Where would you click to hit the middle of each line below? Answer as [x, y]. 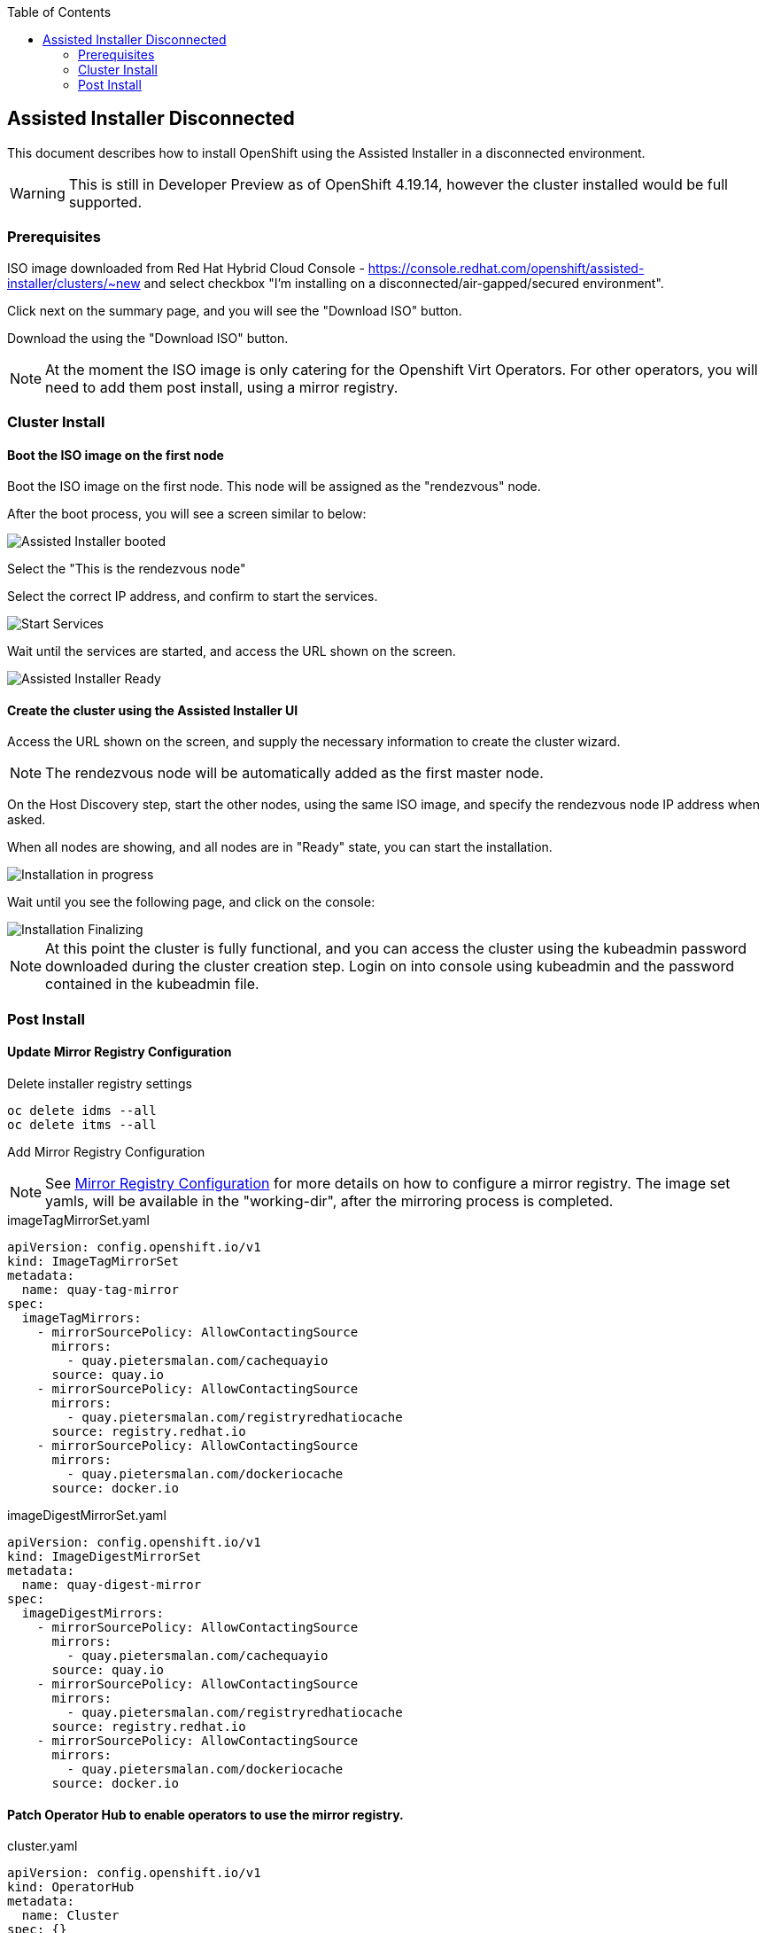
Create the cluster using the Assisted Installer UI [153, 710]
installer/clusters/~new [74, 283]
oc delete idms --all [82, 1111]
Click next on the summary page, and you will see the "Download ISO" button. [235, 310]
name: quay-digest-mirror [112, 1585]
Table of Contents [59, 12]
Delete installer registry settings [100, 1083]
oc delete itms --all [82, 1125]
